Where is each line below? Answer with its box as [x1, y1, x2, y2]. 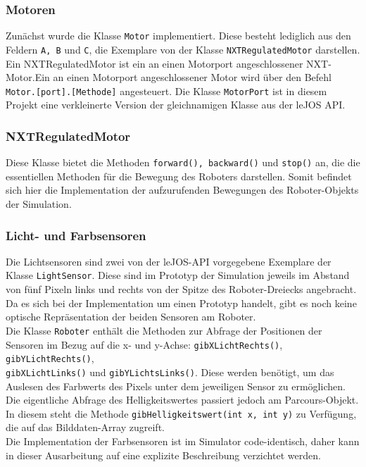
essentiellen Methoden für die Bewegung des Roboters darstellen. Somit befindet [6, 168, 352, 183]
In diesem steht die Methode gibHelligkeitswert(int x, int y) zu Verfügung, [6, 406, 357, 421]
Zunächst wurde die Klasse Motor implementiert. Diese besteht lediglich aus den [6, 28, 351, 43]
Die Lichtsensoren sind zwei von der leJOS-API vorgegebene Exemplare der [6, 254, 332, 268]
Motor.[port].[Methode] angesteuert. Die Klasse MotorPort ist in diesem [6, 83, 327, 98]
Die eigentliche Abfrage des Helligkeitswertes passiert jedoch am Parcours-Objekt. [6, 392, 359, 407]
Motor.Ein [6, 70, 50, 85]
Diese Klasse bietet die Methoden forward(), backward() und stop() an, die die [6, 155, 360, 170]
